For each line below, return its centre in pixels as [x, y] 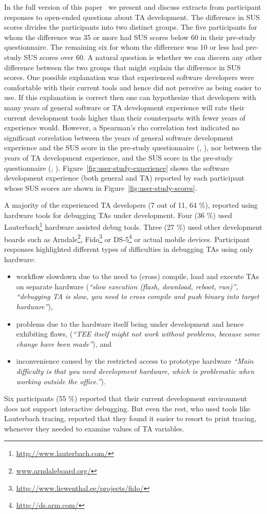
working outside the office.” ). [61, 381]
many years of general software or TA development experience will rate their [125, 107]
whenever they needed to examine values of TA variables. [94, 428]
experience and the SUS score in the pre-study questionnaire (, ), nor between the [133, 147]
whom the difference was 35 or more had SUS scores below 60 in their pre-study [130, 37]
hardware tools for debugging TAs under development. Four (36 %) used [118, 215]
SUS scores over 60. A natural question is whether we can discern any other [143, 57]
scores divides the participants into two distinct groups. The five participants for [131, 27]
